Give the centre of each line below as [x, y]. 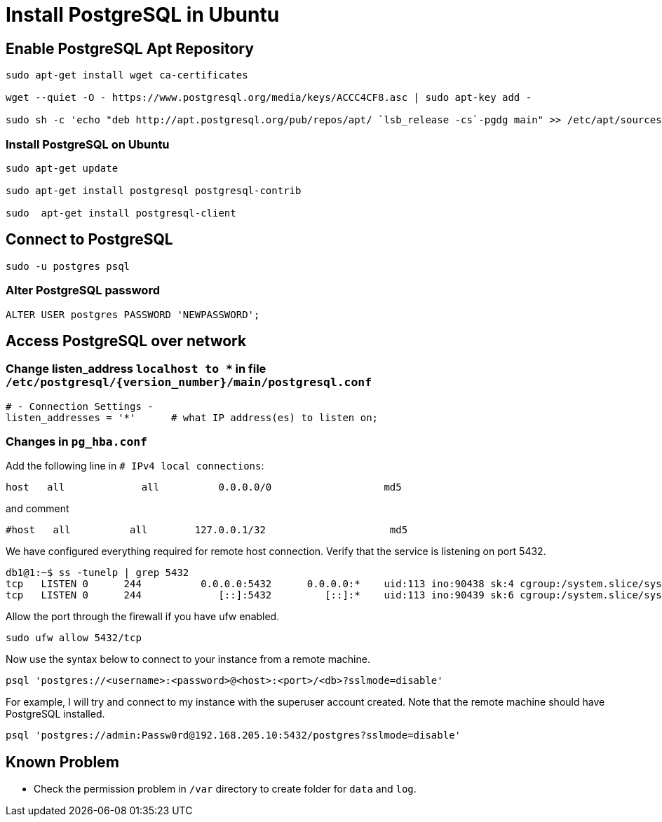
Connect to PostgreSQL [89, 240]
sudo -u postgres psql [68, 266]
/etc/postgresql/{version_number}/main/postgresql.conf [189, 383]
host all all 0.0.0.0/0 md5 [204, 487]
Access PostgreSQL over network [126, 341]
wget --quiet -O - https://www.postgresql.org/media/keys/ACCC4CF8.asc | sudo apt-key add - [269, 98]
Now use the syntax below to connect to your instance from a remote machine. [188, 659]
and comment [38, 509]
